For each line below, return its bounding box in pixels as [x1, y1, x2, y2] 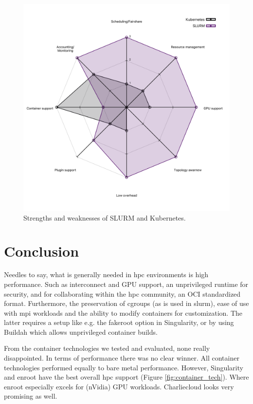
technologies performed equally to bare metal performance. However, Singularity [4, 362, 243, 372]
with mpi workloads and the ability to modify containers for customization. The [4, 307, 243, 318]
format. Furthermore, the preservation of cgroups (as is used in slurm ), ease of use [4, 298, 249, 308]
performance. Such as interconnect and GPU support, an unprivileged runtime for [4, 279, 249, 289]
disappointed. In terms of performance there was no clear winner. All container [4, 353, 239, 363]
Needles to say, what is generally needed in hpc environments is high [4, 269, 209, 280]
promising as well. [4, 391, 57, 401]
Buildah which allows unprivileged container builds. [4, 326, 158, 337]
